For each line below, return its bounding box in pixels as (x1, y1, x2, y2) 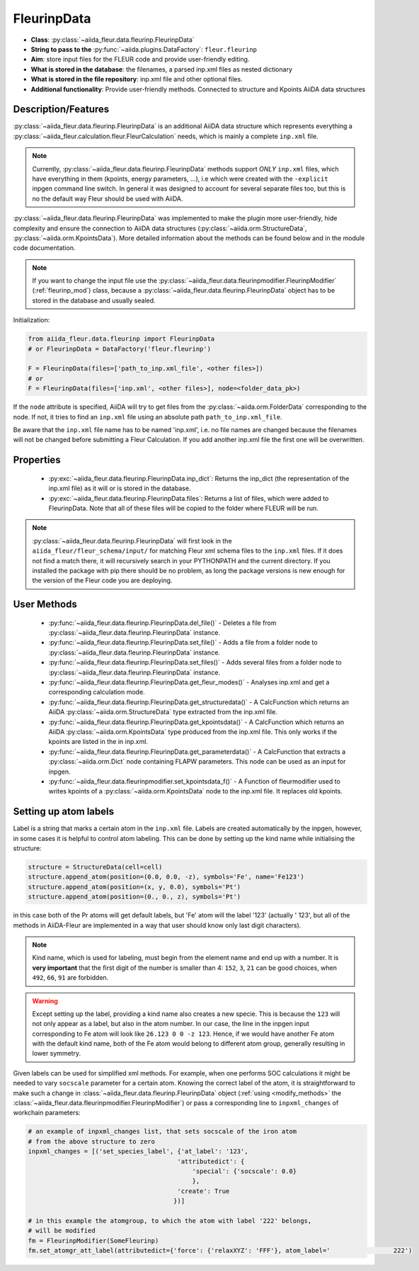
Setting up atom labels (13, 806, 115, 818)
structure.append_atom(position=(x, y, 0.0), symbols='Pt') (28, 883, 241, 891)
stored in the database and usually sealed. (32, 296, 156, 305)
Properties (13, 454, 61, 466)
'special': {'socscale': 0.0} (192, 1167, 297, 1175)
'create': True (177, 1187, 230, 1195)
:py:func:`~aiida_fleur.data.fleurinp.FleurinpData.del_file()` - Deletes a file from (48, 618, 277, 627)
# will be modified (28, 1226, 96, 1235)
